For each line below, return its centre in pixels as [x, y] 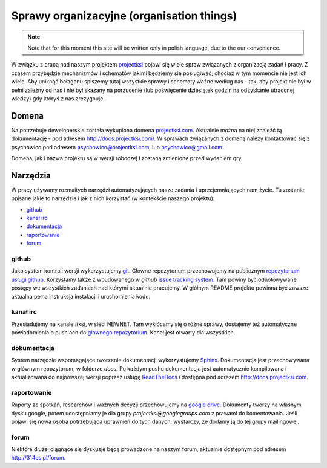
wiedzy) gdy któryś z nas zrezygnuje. [58, 98]
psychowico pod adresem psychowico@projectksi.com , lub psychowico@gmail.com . [117, 147]
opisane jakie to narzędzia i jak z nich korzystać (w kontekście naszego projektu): [113, 198]
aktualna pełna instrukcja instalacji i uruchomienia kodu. [81, 296]
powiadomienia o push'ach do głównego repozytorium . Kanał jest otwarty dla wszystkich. [123, 333]
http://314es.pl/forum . [38, 458]
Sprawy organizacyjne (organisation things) [124, 16]
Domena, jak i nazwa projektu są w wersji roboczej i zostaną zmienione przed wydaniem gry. [127, 158]
